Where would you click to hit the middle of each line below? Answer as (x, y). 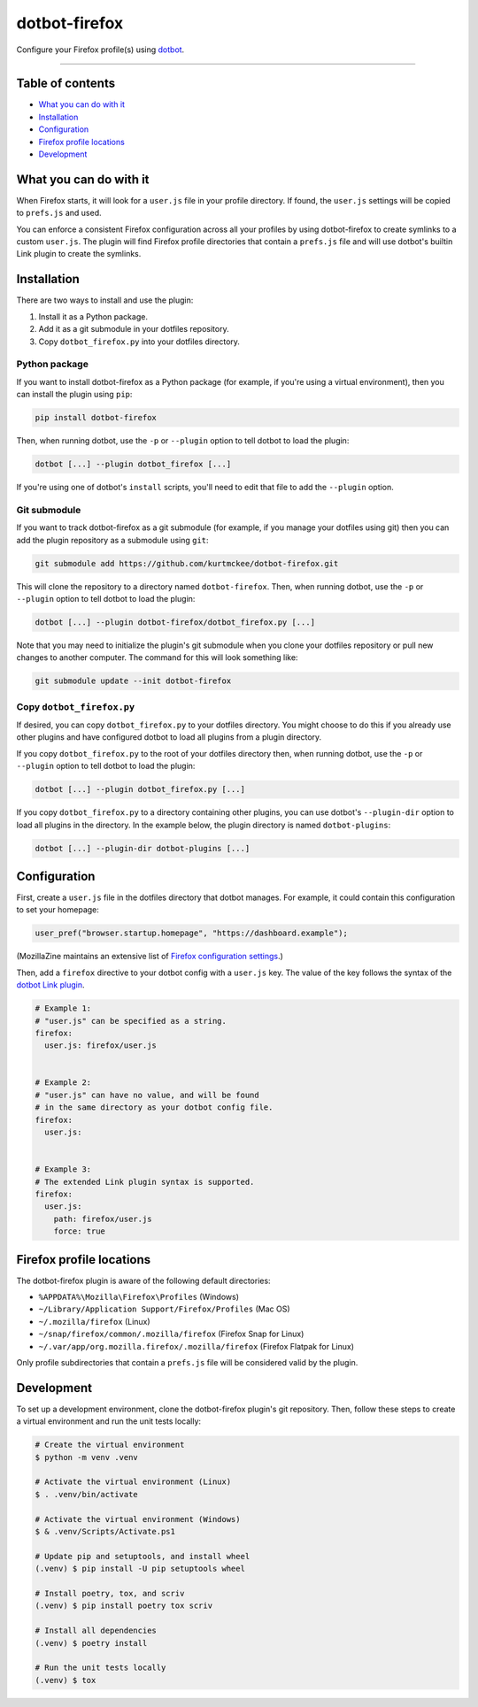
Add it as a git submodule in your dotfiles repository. (134, 329)
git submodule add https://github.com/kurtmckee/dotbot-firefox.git (187, 563)
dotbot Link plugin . (50, 985)
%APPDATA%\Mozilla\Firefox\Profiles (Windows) (139, 1297)
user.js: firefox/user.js (100, 1046)
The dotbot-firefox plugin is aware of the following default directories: (143, 1280)
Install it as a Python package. (93, 316)
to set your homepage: (58, 910)
